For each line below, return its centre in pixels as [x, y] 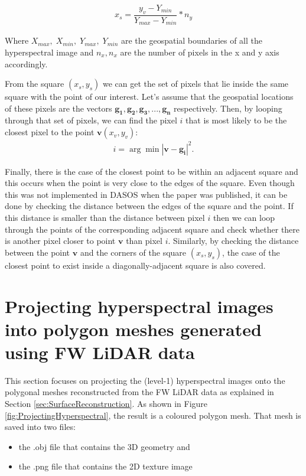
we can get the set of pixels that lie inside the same [196, 84]
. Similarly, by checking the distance [233, 241]
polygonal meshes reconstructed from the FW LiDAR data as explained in [139, 392]
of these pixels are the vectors [58, 108]
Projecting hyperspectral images [139, 306]
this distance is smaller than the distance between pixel [105, 217]
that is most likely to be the [236, 120]
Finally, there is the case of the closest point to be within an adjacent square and [152, 171]
